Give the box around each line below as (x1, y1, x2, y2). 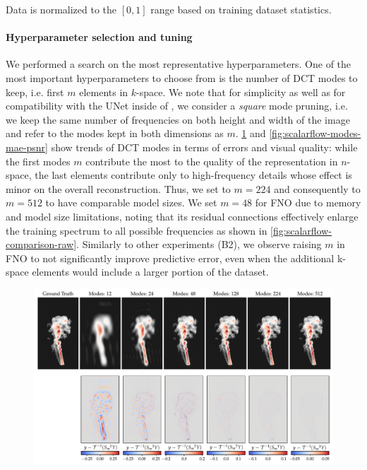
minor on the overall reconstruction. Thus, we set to (6, 181, 231, 196)
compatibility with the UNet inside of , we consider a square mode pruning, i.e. (6, 98, 348, 113)
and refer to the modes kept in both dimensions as (6, 126, 224, 141)
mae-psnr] (6, 139, 49, 154)
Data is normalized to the (6, 2, 117, 16)
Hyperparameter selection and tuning (6, 30, 193, 45)
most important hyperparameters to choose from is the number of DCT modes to (6, 70, 358, 85)
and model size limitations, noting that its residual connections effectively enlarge (6, 208, 359, 223)
